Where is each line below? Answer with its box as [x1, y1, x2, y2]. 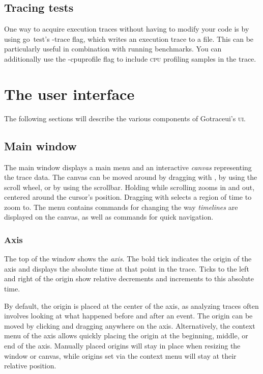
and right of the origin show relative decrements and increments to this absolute [4, 273, 254, 284]
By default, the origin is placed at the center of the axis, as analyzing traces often [4, 300, 259, 311]
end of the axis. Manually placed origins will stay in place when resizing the [4, 340, 241, 351]
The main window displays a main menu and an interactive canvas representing [4, 162, 252, 172]
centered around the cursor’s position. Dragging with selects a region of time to [4, 192, 252, 202]
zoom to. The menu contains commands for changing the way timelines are [4, 201, 238, 212]
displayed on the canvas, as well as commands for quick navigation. [4, 211, 214, 222]
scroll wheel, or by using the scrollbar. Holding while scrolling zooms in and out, [4, 181, 255, 192]
